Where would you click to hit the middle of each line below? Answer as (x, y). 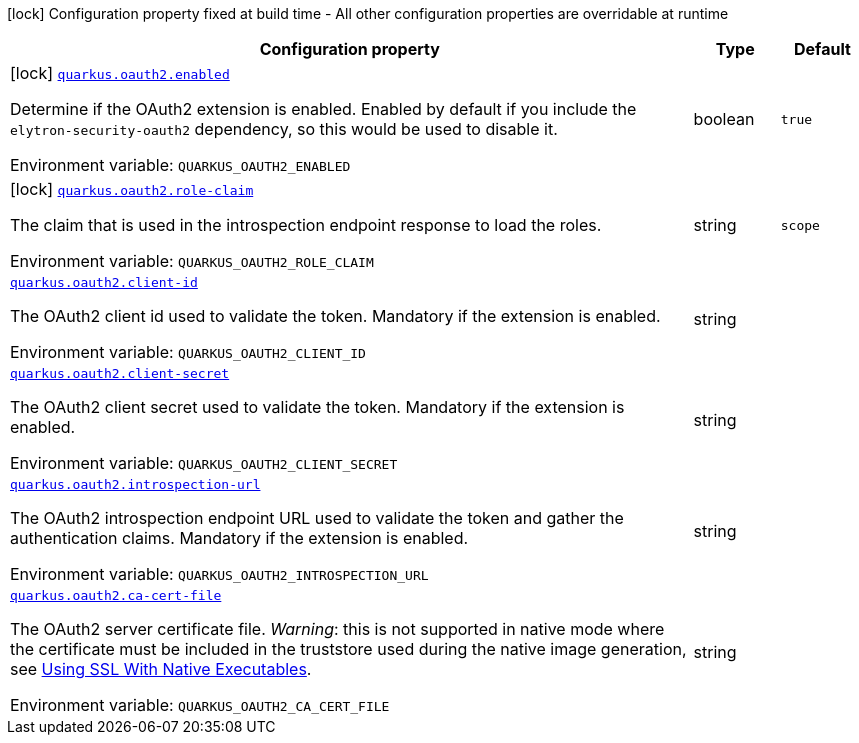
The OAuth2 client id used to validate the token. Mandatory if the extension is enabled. (335, 316)
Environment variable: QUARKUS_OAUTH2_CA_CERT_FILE (200, 705)
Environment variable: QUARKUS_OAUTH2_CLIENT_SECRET (204, 463)
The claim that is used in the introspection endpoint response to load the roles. (306, 225)
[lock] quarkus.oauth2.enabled (120, 73)
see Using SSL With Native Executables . (161, 669)
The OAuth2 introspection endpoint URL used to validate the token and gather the (317, 518)
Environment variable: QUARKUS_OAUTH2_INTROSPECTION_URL (219, 574)
